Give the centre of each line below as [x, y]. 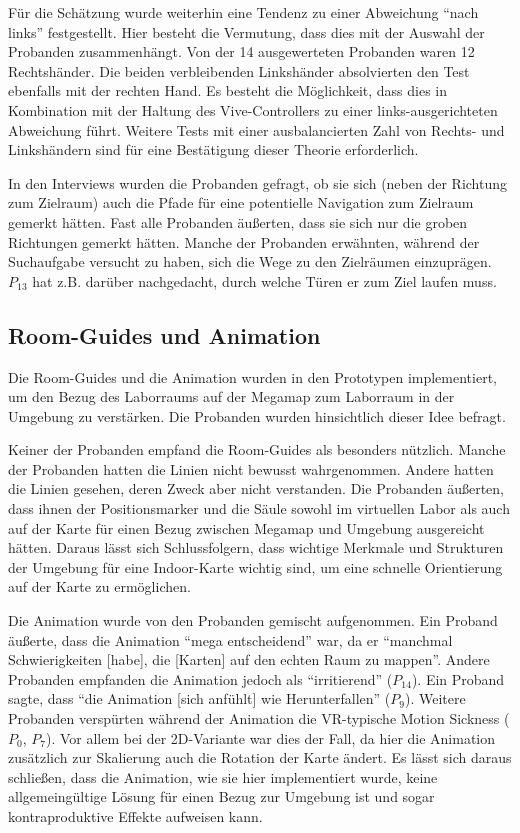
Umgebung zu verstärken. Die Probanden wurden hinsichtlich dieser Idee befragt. [257, 415]
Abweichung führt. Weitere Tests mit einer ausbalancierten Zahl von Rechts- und [256, 129]
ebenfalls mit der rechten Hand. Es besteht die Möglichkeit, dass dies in [227, 90]
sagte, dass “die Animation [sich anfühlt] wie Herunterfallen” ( [199, 698]
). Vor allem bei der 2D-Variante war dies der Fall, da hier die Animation [270, 737]
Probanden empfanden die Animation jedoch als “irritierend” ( [200, 678]
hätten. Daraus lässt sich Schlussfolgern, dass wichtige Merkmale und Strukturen [256, 547]
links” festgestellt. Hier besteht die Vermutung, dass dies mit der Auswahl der [246, 31]
